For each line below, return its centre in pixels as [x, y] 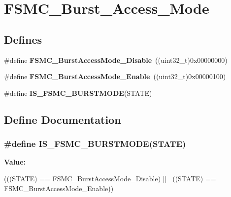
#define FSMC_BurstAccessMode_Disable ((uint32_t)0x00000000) [116, 60]
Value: [15, 162]
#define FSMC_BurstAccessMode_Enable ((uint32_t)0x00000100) [115, 76]
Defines [23, 39]
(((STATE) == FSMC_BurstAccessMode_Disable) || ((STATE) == [110, 178]
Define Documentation [63, 119]
